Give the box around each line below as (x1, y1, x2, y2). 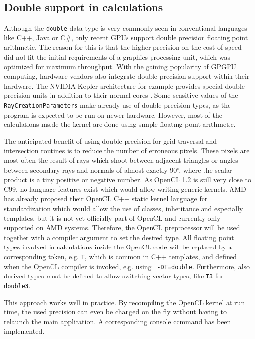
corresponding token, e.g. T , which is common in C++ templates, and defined (4, 251, 237, 261)
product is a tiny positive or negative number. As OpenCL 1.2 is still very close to (4, 174, 252, 185)
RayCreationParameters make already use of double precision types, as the (4, 100, 231, 110)
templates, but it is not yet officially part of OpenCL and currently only (4, 213, 221, 223)
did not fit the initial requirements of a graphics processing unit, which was (4, 52, 230, 62)
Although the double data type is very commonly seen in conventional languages (4, 23, 247, 33)
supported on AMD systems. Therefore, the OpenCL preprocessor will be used (4, 222, 240, 233)
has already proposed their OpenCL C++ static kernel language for (4, 193, 208, 204)
